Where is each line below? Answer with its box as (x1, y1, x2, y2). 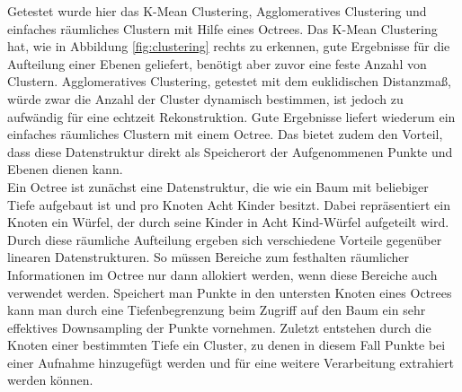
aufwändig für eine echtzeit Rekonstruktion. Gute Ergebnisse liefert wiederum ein (7, 107, 456, 126)
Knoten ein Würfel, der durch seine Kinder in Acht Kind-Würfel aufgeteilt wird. (7, 213, 449, 231)
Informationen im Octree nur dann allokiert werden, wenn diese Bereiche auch (7, 265, 438, 283)
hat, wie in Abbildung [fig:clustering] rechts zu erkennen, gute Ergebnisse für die (7, 37, 450, 56)
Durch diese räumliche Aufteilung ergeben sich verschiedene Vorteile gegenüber (7, 230, 442, 248)
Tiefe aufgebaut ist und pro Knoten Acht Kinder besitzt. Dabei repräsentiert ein (7, 195, 450, 213)
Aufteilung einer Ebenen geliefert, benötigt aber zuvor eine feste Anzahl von (7, 54, 427, 73)
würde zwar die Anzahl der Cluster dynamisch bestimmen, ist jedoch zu (7, 89, 404, 108)
